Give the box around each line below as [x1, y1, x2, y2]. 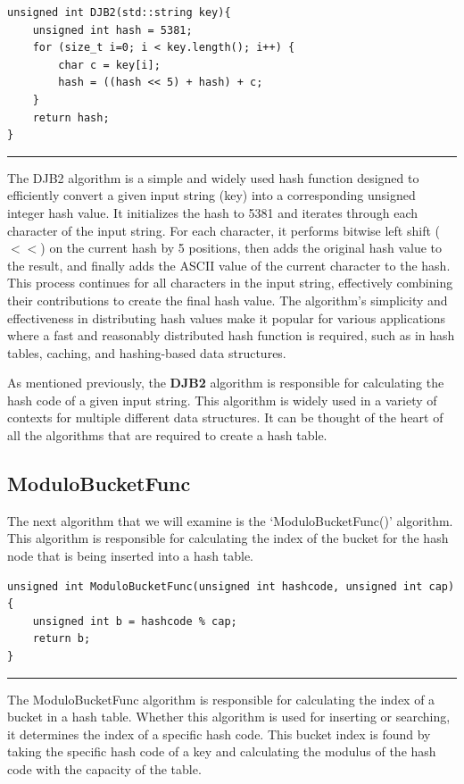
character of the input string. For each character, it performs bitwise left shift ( [7, 221, 440, 239]
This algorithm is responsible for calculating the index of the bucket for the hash [7, 529, 449, 547]
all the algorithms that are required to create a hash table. [7, 426, 327, 445]
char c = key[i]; [58, 58, 161, 71]
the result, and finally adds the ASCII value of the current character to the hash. [7, 255, 451, 274]
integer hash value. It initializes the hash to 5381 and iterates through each [7, 203, 418, 221]
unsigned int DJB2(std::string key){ [7, 6, 231, 19]
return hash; [32, 111, 110, 124]
